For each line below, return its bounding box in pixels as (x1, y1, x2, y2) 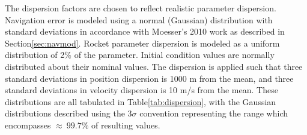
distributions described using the (5, 107, 125, 119)
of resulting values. (91, 118, 160, 131)
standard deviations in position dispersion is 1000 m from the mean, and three (5, 72, 294, 84)
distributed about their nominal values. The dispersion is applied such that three (5, 60, 303, 72)
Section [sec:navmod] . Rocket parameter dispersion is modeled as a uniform (5, 36, 280, 49)
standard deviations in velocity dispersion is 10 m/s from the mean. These (5, 84, 278, 96)
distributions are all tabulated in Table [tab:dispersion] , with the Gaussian (5, 95, 276, 108)
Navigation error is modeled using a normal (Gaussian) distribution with (5, 13, 273, 26)
